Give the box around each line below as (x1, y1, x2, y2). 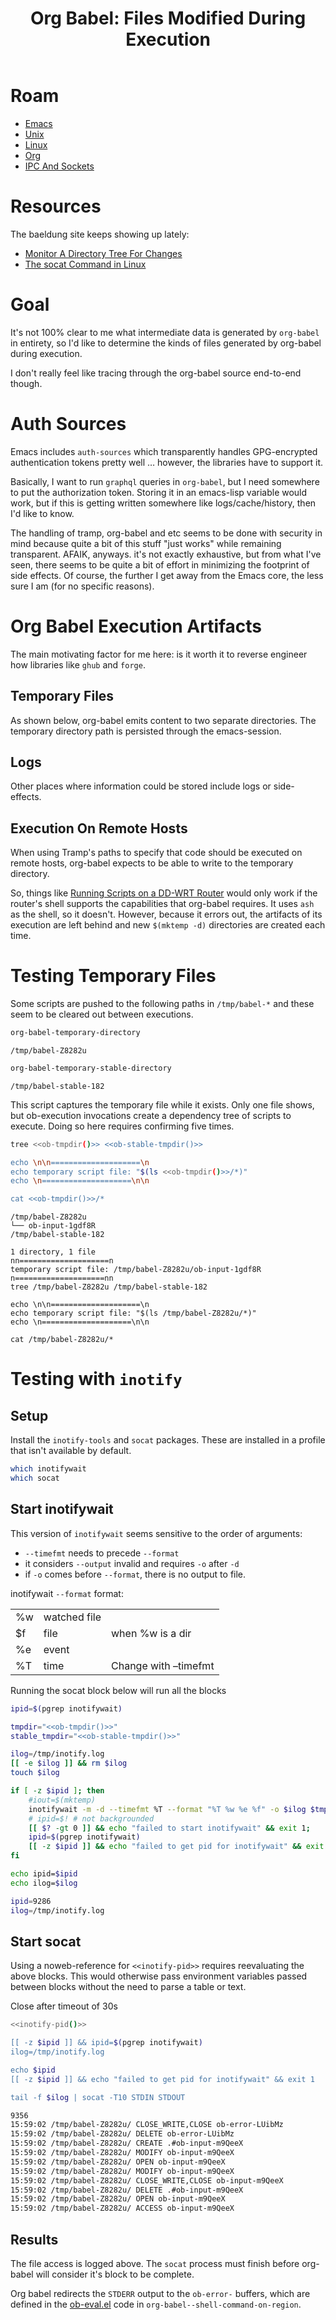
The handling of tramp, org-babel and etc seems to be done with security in (10, 527, 323, 539)
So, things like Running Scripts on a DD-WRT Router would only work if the (10, 887, 318, 899)
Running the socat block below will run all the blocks (10, 1684, 227, 1696)
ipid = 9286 (10, 1896, 52, 1906)
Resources (10, 195, 102, 218)
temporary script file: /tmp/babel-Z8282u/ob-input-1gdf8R (10, 1265, 262, 1275)
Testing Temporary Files (10, 965, 217, 987)
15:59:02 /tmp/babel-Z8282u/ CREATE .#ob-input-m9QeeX (10, 2138, 244, 2149)
